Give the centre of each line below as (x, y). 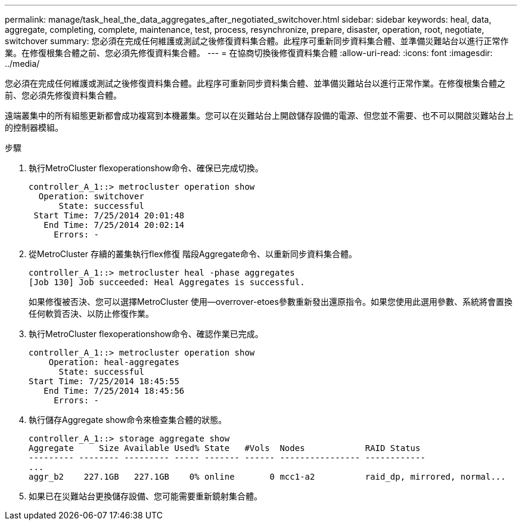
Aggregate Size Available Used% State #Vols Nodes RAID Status (225, 448)
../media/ (22, 64)
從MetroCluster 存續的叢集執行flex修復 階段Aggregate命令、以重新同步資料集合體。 (193, 254)
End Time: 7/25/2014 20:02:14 (114, 225)
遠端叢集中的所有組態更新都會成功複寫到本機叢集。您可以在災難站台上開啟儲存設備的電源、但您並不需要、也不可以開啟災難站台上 (259, 115)
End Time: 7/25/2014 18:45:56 (114, 391)
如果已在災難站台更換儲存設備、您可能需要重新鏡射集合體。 (145, 496)
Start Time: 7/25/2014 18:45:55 (104, 381)
